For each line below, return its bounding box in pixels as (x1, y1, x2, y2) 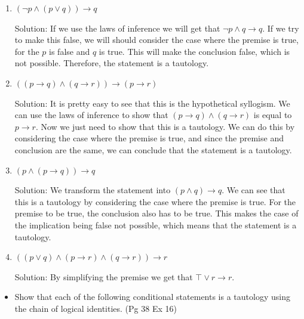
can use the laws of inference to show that (14, 109, 168, 121)
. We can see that (222, 184, 285, 196)
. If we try (262, 21, 299, 34)
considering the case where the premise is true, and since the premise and (14, 132, 284, 144)
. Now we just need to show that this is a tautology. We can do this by (35, 120, 295, 132)
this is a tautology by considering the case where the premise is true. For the (14, 195, 296, 207)
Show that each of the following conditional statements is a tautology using (14, 290, 290, 303)
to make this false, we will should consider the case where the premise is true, (14, 33, 299, 46)
